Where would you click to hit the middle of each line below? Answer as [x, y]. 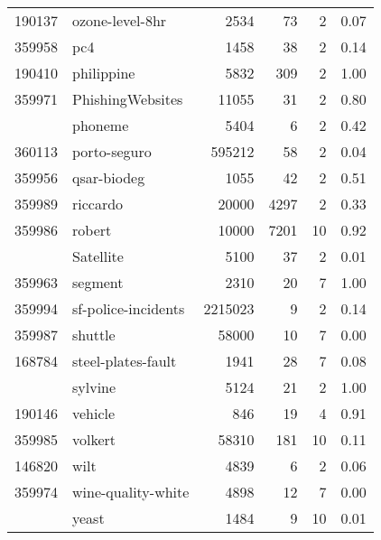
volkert [94, 439]
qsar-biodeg [109, 177]
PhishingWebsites [128, 99]
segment [98, 282]
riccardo [98, 204]
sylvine [94, 387]
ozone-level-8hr [120, 20]
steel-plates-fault [125, 361]
